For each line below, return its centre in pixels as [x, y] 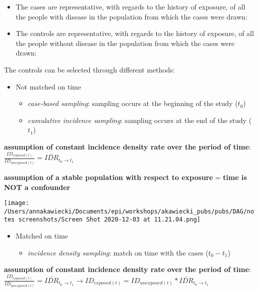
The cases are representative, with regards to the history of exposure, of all [130, 6]
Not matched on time [48, 86]
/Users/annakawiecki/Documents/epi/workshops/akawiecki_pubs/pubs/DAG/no [129, 211]
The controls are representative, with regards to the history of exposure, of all [135, 33]
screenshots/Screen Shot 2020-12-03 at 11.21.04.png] [109, 220]
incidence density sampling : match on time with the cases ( [118, 252]
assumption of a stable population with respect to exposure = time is [126, 177]
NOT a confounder [37, 187]
